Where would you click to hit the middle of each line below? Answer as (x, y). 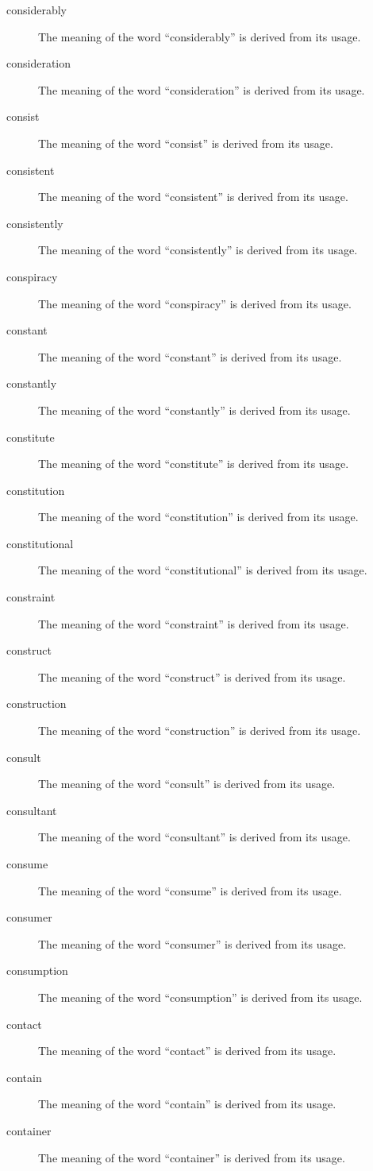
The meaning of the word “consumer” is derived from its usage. (192, 943)
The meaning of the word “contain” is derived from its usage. (187, 1104)
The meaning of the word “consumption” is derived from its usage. (200, 997)
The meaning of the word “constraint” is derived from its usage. (194, 623)
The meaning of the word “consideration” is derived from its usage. (202, 89)
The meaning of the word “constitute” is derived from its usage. (194, 464)
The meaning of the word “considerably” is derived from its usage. (200, 36)
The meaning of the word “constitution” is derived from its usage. (198, 517)
